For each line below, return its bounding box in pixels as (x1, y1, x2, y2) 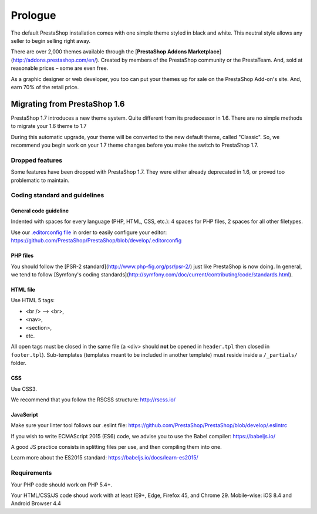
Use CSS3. (11, 385, 38, 393)
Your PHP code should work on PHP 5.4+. (11, 481, 113, 488)
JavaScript (11, 411, 38, 418)
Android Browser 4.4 (11, 500, 62, 507)
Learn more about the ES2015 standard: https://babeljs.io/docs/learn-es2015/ (11, 454, 199, 461)
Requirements (11, 469, 52, 477)
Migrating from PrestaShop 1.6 (11, 99, 125, 109)
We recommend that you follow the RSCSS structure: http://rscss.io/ (11, 396, 176, 403)
